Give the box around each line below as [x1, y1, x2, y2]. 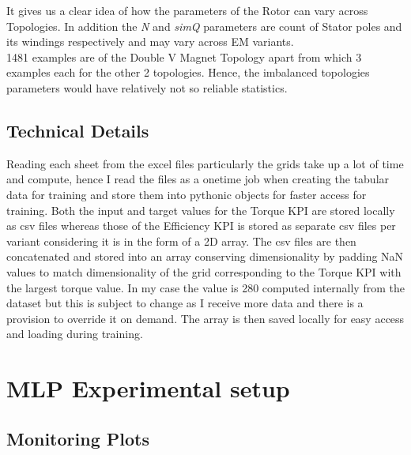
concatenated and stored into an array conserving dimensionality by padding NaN [6, 248, 404, 265]
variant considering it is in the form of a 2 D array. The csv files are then [6, 232, 356, 249]
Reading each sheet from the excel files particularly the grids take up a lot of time [6, 155, 404, 171]
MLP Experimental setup [6, 372, 290, 404]
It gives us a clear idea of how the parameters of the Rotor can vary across [6, 2, 368, 18]
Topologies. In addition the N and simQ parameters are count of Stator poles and [6, 17, 402, 34]
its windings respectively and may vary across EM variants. [6, 33, 294, 50]
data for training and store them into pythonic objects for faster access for [6, 186, 367, 202]
